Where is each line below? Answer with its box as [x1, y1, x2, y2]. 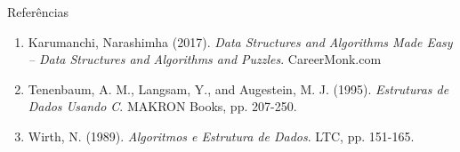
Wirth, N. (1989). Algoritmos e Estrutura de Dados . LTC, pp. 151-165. [28, 126, 415, 145]
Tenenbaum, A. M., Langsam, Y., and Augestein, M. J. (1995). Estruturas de [28, 79, 449, 98]
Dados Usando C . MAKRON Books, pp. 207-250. [28, 97, 297, 116]
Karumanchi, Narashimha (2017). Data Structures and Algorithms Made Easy [28, 32, 453, 51]
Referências [7, 3, 69, 20]
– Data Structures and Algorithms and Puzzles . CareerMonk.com [28, 50, 382, 68]
